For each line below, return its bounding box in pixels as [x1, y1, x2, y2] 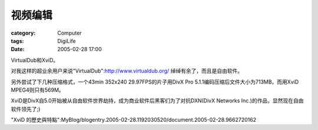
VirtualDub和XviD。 [11, 56, 59, 64]
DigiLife [57, 37, 76, 44]
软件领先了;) [11, 105, 41, 112]
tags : [11, 37, 24, 44]
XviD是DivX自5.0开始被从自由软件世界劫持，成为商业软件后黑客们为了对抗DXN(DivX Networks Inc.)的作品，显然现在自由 [11, 97, 304, 104]
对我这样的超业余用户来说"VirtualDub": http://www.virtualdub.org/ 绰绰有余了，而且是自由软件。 [11, 68, 243, 75]
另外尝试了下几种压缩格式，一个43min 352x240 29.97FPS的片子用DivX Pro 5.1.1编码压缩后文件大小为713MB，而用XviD [11, 78, 299, 85]
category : [11, 29, 36, 36]
